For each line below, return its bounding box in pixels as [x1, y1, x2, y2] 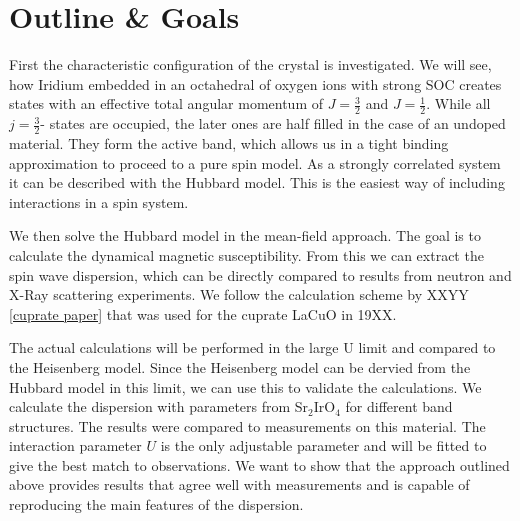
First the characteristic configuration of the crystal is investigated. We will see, [9, 54, 492, 75]
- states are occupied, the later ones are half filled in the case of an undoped [40, 113, 506, 134]
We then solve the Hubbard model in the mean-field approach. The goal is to [9, 225, 481, 246]
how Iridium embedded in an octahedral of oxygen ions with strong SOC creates [9, 73, 502, 94]
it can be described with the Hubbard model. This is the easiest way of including [9, 172, 505, 193]
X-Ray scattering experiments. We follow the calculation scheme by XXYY [9, 284, 469, 305]
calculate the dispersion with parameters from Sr [9, 396, 309, 417]
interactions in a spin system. [9, 191, 189, 212]
